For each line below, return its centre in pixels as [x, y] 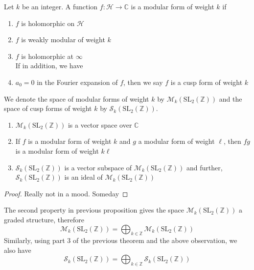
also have [18, 250]
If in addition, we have [49, 66]
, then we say [143, 82]
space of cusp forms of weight [48, 108]
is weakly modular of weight [63, 40]
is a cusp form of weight [207, 82]
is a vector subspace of [98, 167]
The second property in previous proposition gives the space [94, 210]
